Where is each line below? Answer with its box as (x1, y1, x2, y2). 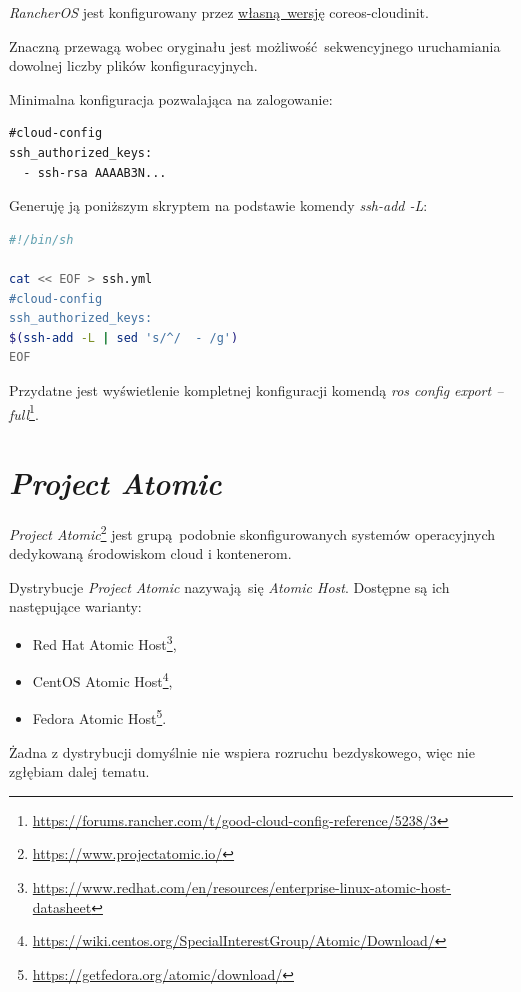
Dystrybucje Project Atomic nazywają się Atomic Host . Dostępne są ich (9, 576, 450, 597)
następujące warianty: (9, 596, 142, 617)
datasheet (32, 896, 92, 917)
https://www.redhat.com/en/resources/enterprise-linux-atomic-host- (32, 877, 452, 898)
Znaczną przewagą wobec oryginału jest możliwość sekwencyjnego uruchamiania (9, 35, 501, 56)
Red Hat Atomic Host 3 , (32, 630, 177, 654)
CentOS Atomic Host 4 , (32, 668, 173, 691)
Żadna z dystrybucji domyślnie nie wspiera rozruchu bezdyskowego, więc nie (9, 741, 475, 762)
